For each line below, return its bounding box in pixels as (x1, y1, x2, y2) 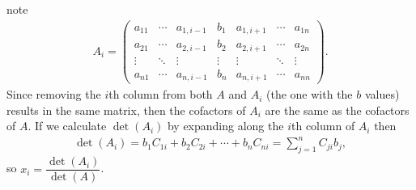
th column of (291, 117, 355, 134)
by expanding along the (167, 117, 284, 134)
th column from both (108, 86, 213, 103)
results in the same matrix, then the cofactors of (6, 101, 246, 118)
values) (364, 86, 400, 103)
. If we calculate (28, 117, 107, 134)
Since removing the (6, 86, 101, 103)
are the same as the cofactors (265, 101, 410, 118)
